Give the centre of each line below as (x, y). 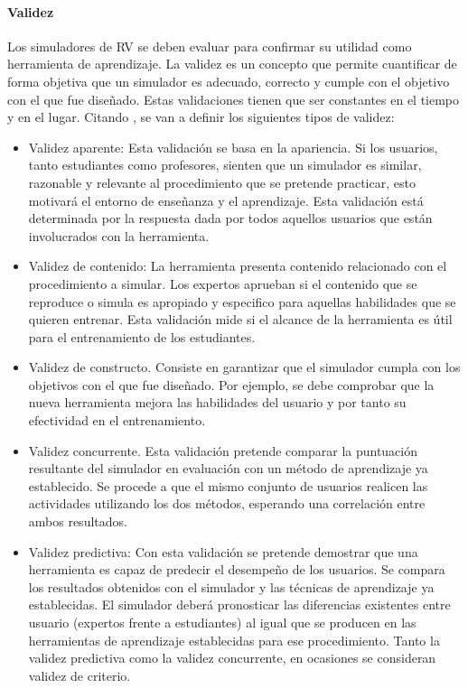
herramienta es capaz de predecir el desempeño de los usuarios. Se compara (237, 569)
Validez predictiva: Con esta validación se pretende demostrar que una (223, 551)
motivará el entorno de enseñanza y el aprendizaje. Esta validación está (226, 200)
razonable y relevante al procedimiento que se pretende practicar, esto (222, 182)
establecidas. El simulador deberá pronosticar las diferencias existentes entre (239, 604)
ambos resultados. (78, 521)
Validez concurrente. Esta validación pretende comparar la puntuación (223, 450)
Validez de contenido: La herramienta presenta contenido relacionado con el (238, 266)
